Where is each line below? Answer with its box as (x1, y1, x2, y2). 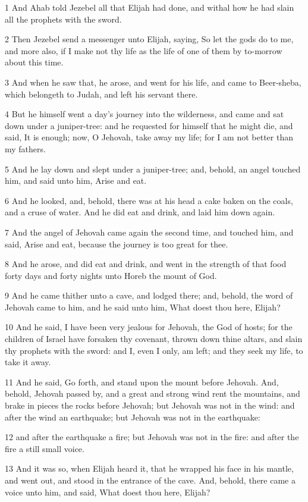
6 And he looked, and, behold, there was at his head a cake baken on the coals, (5, 194, 293, 206)
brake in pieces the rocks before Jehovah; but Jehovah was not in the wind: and (5, 399, 295, 412)
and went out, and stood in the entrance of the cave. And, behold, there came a (5, 474, 296, 486)
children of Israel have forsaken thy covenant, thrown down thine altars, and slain (5, 332, 303, 345)
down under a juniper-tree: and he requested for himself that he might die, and (5, 119, 293, 131)
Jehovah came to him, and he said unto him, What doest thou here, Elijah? (5, 300, 281, 313)
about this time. (5, 56, 64, 68)
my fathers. (5, 142, 46, 155)
